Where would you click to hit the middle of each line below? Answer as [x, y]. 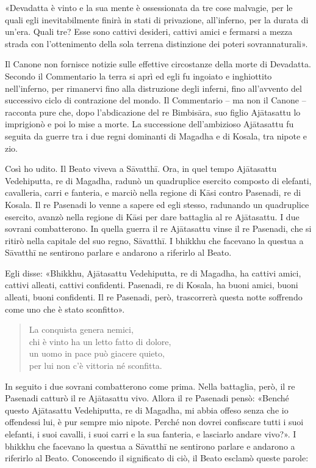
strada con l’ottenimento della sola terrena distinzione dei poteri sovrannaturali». [156, 43]
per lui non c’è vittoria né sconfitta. [95, 366]
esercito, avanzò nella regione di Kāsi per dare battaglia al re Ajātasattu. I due [152, 216]
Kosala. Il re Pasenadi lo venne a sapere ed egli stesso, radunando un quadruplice [157, 204]
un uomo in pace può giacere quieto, [97, 353]
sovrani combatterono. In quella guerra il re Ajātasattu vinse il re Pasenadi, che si [158, 228]
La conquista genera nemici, [81, 329]
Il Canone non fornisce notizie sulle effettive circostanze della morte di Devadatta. [158, 64]
